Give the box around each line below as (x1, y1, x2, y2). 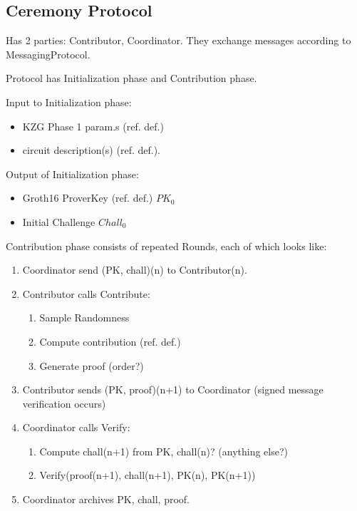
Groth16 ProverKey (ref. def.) (22, 190, 153, 205)
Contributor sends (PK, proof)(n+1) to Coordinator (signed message (22, 382, 324, 397)
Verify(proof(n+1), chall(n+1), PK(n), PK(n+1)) (39, 468, 256, 482)
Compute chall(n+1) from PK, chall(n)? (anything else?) (39, 443, 288, 458)
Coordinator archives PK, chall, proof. (22, 492, 190, 507)
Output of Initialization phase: (6, 166, 139, 181)
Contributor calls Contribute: (22, 286, 150, 301)
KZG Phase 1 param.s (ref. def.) (22, 118, 164, 133)
